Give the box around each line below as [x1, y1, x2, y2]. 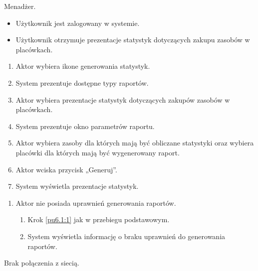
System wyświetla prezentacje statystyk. [15, 181, 139, 191]
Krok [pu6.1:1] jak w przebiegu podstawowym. [27, 214, 170, 225]
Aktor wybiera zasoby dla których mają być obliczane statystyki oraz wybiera [15, 137, 254, 148]
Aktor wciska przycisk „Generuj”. [15, 164, 117, 174]
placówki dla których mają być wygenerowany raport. [15, 147, 180, 157]
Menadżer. [4, 1, 36, 11]
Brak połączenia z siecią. [4, 258, 79, 268]
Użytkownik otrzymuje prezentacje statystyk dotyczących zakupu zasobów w [15, 34, 250, 45]
